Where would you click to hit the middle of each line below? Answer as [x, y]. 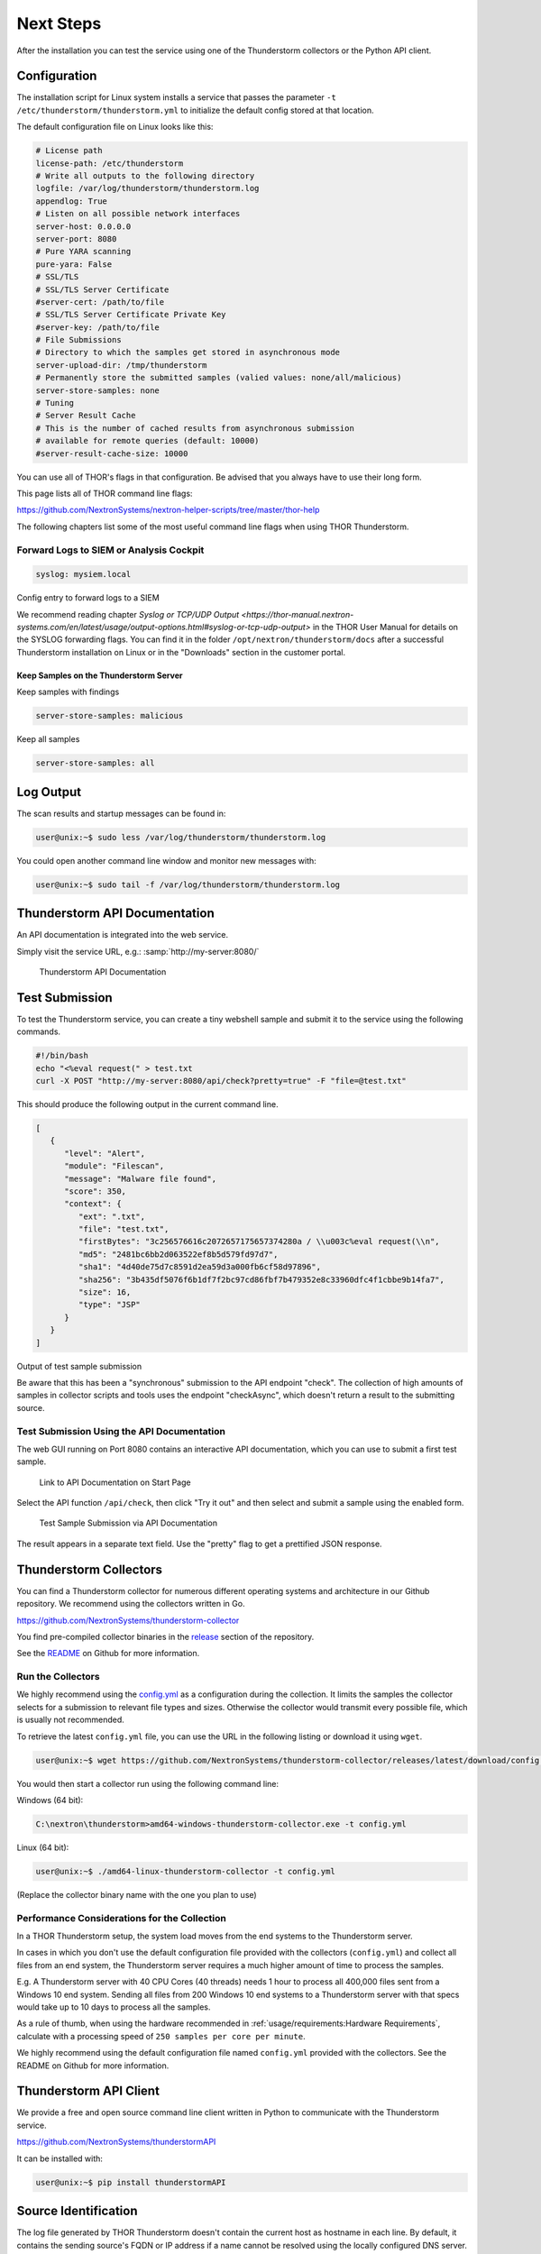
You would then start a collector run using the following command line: [148, 1783]
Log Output [49, 792]
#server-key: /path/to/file [97, 327]
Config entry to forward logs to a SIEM [88, 598]
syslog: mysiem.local [83, 574]
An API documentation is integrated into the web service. [123, 935]
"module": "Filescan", [115, 1166]
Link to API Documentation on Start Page [115, 1482]
